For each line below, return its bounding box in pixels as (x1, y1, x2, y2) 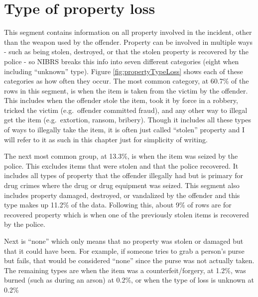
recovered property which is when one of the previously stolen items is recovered (4, 209, 249, 219)
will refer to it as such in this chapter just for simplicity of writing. (4, 134, 208, 144)
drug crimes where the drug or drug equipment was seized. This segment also (4, 180, 240, 191)
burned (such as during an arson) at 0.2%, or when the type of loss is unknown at (4, 275, 254, 285)
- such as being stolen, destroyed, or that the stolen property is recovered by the (4, 46, 249, 57)
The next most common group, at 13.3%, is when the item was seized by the (4, 151, 238, 161)
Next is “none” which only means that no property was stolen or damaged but (4, 236, 244, 246)
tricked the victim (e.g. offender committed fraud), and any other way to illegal (4, 104, 248, 115)
